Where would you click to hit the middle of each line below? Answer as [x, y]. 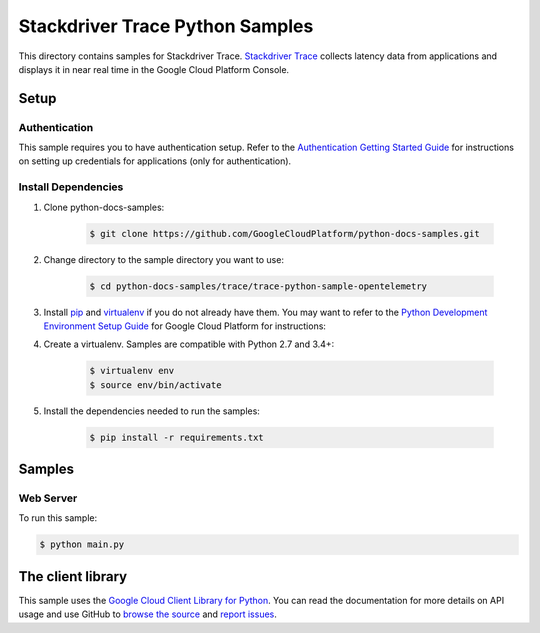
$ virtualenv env [132, 371]
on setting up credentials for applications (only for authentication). [155, 161]
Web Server [48, 498]
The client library [73, 576]
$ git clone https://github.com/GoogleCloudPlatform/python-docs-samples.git [284, 233]
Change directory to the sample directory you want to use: [164, 259]
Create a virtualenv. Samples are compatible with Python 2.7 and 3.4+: [189, 344]
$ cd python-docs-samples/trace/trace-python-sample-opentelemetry [258, 286]
